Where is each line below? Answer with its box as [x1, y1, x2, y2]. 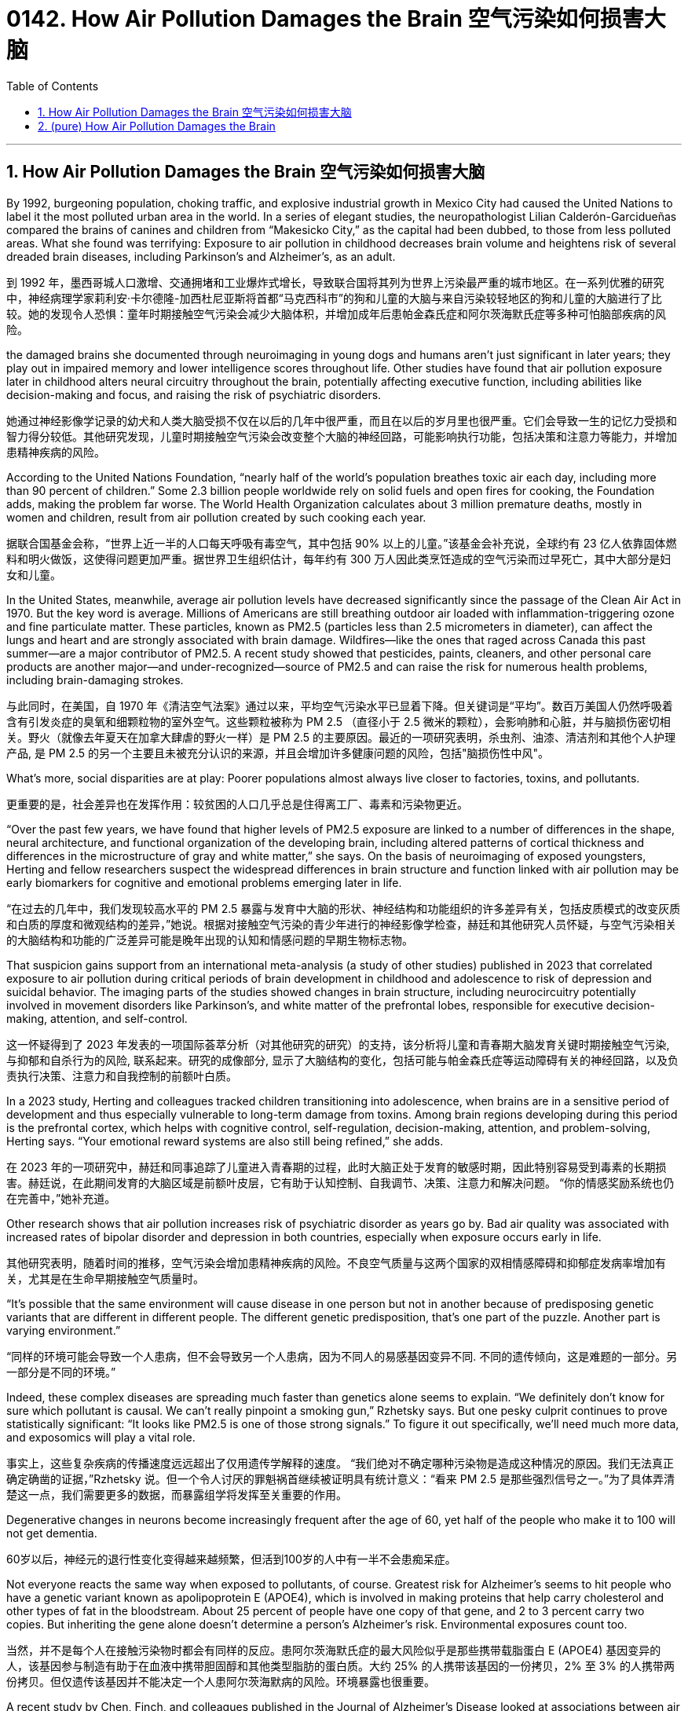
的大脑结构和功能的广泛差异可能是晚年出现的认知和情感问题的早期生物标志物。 [6, 932, 413, 947]
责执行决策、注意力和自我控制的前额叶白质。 [6, 1068, 237, 1083]
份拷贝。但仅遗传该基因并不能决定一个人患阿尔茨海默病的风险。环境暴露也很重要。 [6, 1674, 435, 1688]
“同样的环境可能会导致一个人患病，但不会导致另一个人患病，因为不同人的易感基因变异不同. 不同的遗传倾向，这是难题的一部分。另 [6, 1349, 678, 1363]
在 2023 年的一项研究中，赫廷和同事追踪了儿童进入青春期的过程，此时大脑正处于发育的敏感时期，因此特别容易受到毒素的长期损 [6, 1160, 667, 1174]
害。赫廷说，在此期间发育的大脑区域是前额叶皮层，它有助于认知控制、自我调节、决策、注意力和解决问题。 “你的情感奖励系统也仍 [6, 1175, 675, 1189]
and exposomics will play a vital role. [6, 1430, 196, 1444]
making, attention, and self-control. [6, 1011, 188, 1025]
